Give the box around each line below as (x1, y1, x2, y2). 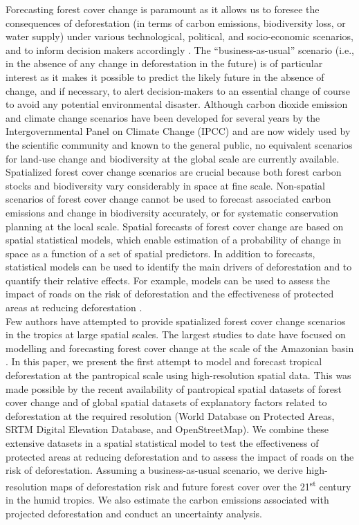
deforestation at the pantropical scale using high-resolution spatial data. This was (6, 368, 351, 383)
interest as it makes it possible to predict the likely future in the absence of (6, 69, 324, 84)
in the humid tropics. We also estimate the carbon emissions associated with (6, 492, 329, 507)
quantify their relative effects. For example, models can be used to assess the (6, 273, 331, 287)
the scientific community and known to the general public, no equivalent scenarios (6, 137, 353, 151)
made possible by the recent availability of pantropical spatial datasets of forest (6, 381, 342, 396)
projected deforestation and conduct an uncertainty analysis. (6, 506, 262, 520)
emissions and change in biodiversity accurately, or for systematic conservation (6, 205, 338, 219)
